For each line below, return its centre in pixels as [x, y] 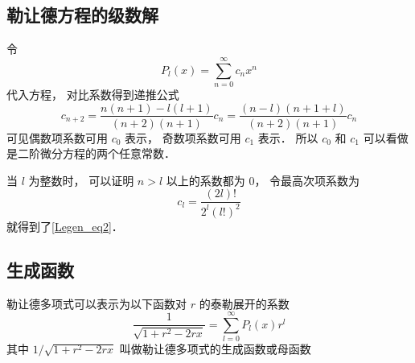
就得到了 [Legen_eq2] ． [65, 226]
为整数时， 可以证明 [81, 180]
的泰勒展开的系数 [244, 303]
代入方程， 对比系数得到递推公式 [93, 94]
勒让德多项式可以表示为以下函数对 [97, 303]
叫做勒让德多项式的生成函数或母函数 [215, 349]
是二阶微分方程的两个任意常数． [91, 153]
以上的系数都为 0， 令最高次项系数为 [263, 180]
